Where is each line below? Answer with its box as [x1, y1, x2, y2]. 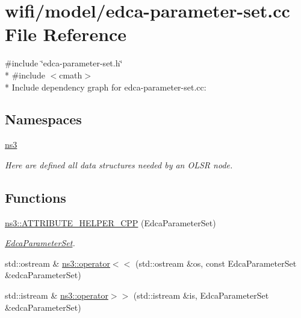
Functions [5, 188, 66, 206]
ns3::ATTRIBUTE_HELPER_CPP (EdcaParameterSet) [5, 216, 216, 229]
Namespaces [5, 110, 82, 129]
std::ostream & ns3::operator [5, 256, 110, 269]
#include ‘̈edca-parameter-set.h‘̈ [5, 57, 123, 69]
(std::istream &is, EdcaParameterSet [133, 289, 269, 302]
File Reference [5, 22, 127, 46]
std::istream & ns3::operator [5, 289, 108, 302]
